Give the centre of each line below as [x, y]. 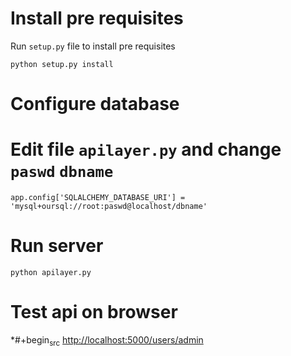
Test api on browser [94, 312]
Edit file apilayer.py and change [146, 149]
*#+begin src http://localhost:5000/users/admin [107, 340]
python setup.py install [62, 64]
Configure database [95, 104]
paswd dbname [62, 172]
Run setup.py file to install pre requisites [93, 46]
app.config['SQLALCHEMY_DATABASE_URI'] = [98, 198]
